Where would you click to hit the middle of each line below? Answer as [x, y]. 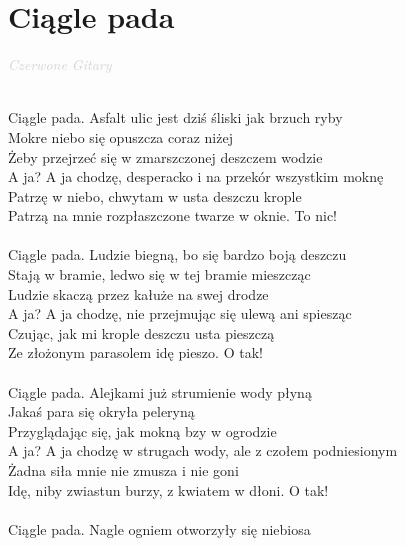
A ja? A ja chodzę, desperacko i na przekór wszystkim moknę [196, 176]
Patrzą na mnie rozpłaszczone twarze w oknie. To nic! [172, 215]
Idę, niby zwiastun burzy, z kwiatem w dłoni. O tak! [168, 489]
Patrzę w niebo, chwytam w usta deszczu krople [155, 195]
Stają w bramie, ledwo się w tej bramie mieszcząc [159, 274]
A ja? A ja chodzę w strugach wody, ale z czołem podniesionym [203, 450]
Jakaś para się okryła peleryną [101, 411]
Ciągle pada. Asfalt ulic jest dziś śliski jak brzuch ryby [175, 117]
